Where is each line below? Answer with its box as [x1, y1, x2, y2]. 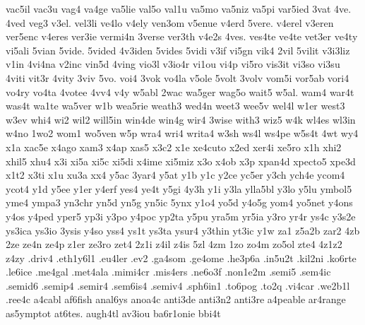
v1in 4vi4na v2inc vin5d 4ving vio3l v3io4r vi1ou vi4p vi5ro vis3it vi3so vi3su [6, 57, 340, 71]
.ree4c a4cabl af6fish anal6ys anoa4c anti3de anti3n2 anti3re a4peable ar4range [6, 292, 346, 307]
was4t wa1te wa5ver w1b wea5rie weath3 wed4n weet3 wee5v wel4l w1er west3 [6, 98, 345, 113]
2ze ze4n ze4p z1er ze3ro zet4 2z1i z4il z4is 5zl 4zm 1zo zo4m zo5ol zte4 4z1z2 [6, 237, 342, 252]
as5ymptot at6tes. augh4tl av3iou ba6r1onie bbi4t [6, 306, 221, 321]
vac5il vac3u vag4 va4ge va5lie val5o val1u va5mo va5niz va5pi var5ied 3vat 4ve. [6, 1, 352, 16]
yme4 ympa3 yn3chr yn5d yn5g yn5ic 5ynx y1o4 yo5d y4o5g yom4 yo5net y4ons [6, 195, 353, 210]
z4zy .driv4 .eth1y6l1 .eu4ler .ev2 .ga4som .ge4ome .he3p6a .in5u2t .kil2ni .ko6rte [6, 250, 357, 265]
